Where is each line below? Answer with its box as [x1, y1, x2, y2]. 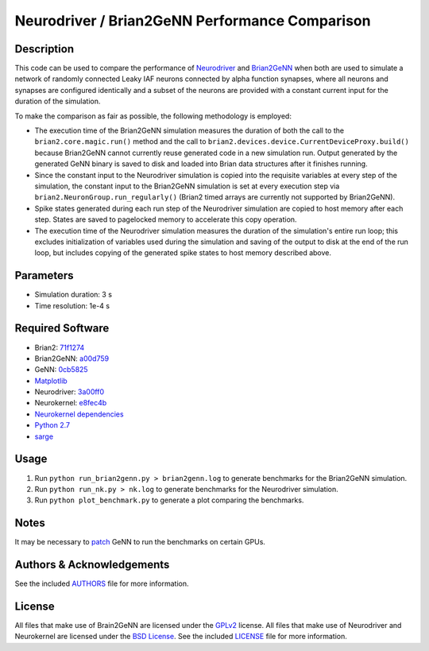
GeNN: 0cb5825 [34, 365, 88, 374]
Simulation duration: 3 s [34, 290, 113, 300]
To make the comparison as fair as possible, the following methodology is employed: [14, 111, 292, 121]
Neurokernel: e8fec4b [34, 398, 107, 408]
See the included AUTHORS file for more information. [14, 579, 190, 588]
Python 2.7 [34, 420, 71, 430]
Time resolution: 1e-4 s [34, 300, 110, 310]
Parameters [14, 269, 74, 282]
